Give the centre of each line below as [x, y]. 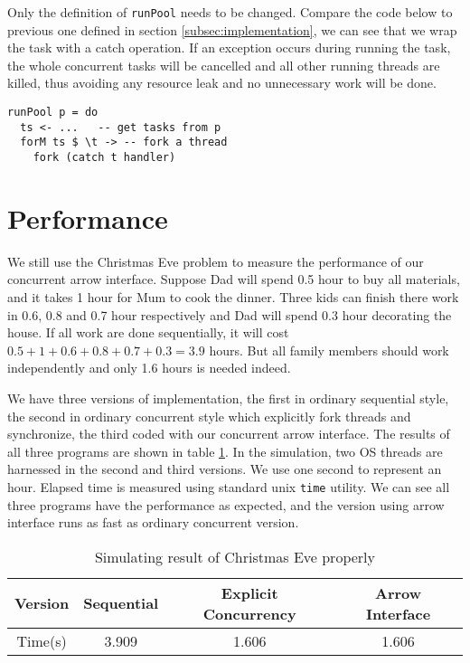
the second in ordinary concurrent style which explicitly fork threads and [209, 416]
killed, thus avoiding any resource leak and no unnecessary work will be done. [222, 83]
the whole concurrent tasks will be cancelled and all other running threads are [224, 65]
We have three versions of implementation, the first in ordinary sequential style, [228, 398]
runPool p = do [53, 113]
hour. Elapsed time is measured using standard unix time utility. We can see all [229, 486]
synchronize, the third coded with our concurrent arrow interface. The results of [229, 434]
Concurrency [249, 613]
